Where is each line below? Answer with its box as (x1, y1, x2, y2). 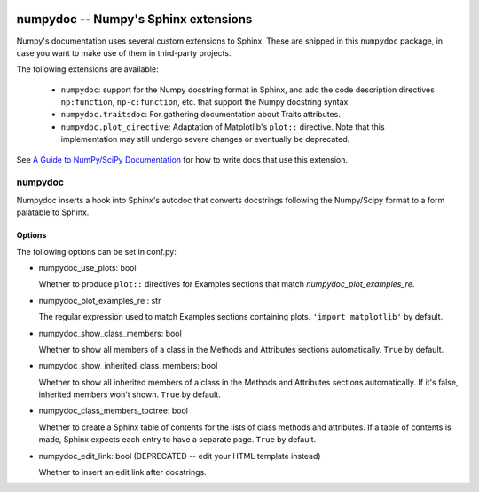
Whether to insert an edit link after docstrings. (38, 467, 208, 478)
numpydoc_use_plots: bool (38, 262, 137, 273)
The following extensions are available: (16, 64, 159, 75)
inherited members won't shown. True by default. (38, 389, 221, 400)
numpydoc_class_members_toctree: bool (38, 405, 188, 417)
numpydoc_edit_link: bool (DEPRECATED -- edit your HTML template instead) (38, 450, 321, 461)
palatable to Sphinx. (16, 207, 90, 218)
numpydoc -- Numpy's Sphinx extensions (16, 12, 253, 27)
